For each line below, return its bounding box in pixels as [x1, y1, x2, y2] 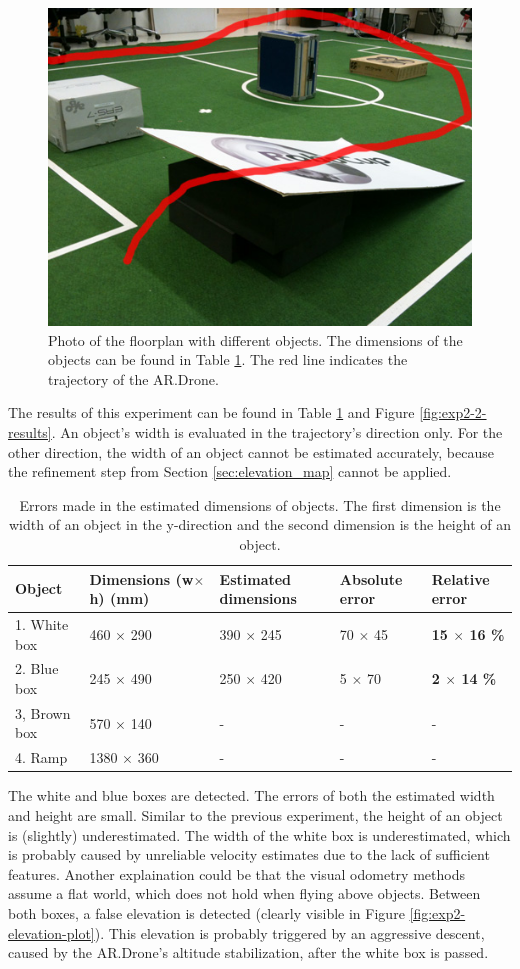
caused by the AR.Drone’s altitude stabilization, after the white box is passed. [8, 942, 489, 963]
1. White [15, 613, 69, 634]
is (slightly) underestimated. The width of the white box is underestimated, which [8, 824, 511, 845]
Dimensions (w [89, 568, 194, 589]
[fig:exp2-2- [419, 402, 487, 423]
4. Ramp [15, 747, 68, 768]
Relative [431, 568, 490, 589]
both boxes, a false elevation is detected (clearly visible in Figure [8, 902, 405, 923]
